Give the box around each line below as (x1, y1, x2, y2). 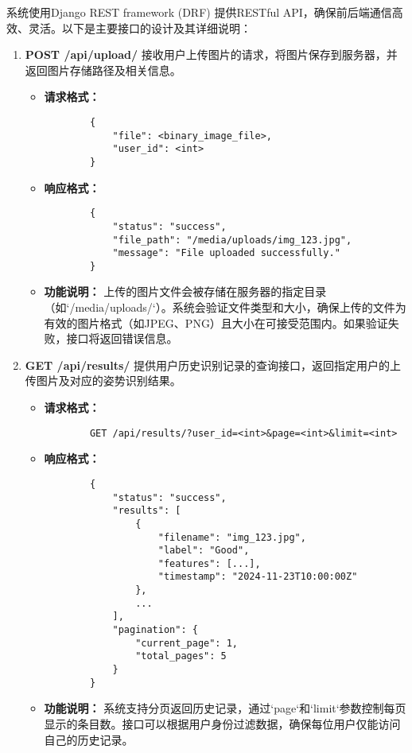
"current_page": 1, (135, 637, 238, 649)
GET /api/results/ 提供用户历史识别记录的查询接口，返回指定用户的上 (25, 356, 402, 373)
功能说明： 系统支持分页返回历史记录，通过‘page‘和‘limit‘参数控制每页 (44, 700, 406, 716)
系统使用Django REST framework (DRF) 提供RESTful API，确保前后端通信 (6, 4, 392, 20)
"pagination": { (112, 624, 198, 636)
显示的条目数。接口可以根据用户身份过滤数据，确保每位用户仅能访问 (44, 715, 401, 732)
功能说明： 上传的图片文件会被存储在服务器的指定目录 (44, 283, 327, 300)
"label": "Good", (157, 545, 250, 557)
